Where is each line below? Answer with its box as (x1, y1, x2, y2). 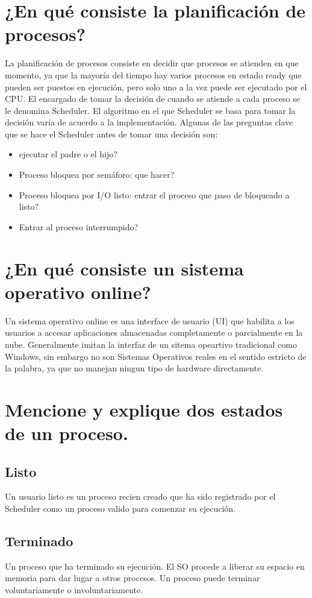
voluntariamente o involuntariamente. (5, 584, 143, 596)
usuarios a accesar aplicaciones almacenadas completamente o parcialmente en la (5, 326, 303, 339)
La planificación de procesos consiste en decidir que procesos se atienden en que (5, 57, 299, 69)
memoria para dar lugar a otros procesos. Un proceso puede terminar (5, 571, 260, 584)
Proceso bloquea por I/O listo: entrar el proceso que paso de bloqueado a (19, 188, 290, 201)
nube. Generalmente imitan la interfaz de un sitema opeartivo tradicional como (5, 338, 297, 350)
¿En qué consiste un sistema (5, 256, 244, 280)
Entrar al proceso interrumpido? (19, 220, 139, 233)
